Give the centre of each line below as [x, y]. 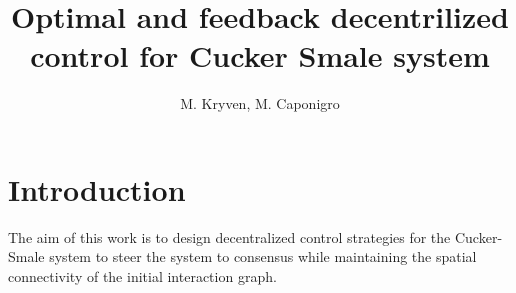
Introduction [97, 188]
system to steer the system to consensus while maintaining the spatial [263, 256]
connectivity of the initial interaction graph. [142, 276]
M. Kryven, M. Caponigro [260, 103]
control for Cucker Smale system [260, 55]
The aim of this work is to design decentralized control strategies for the [229, 236]
